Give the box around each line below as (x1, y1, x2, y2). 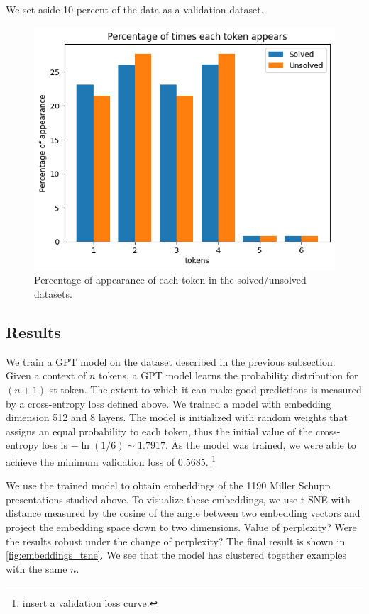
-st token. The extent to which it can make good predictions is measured (46, 382, 362, 397)
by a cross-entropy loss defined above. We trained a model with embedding (6, 396, 331, 411)
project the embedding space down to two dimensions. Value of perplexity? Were (6, 520, 357, 535)
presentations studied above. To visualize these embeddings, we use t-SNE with (6, 491, 351, 506)
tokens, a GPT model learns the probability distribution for (98, 368, 358, 383)
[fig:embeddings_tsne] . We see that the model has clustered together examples (6, 547, 347, 562)
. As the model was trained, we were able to (165, 437, 356, 452)
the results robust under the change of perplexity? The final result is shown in (6, 533, 346, 548)
